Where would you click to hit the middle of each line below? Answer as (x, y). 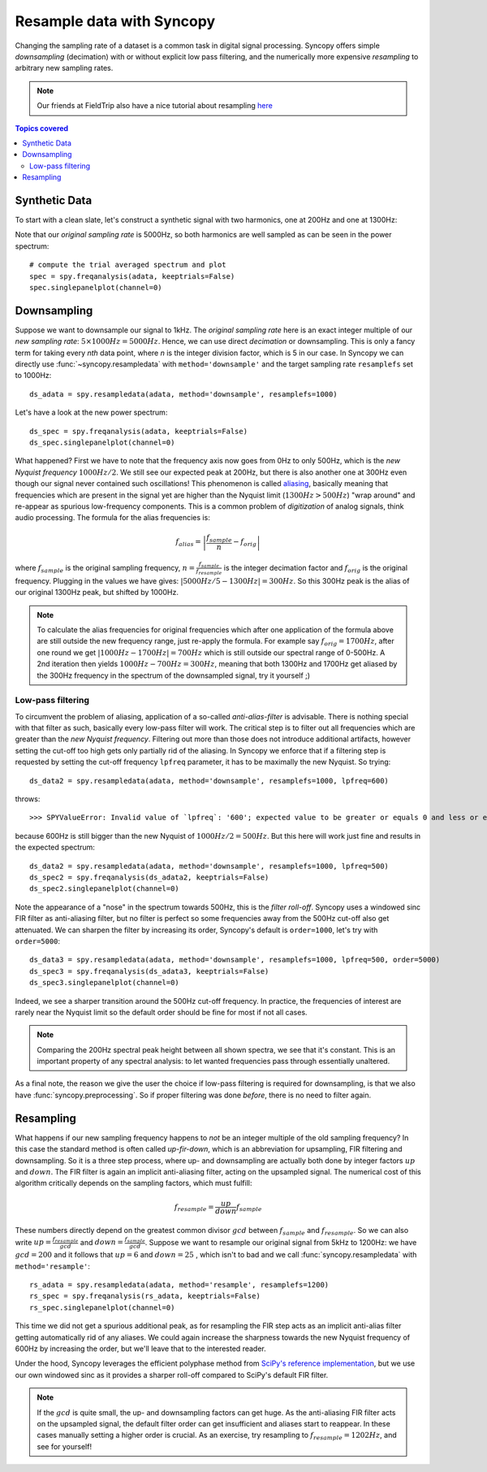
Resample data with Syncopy (115, 21)
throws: (28, 799)
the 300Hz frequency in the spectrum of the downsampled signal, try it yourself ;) (174, 675)
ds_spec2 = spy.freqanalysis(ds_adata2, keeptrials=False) (149, 877)
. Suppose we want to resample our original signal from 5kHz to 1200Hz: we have (281, 1242)
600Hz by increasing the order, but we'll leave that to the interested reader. (141, 1348)
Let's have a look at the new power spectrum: (91, 413)
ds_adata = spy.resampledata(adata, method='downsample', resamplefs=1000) (183, 394)
